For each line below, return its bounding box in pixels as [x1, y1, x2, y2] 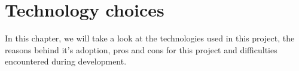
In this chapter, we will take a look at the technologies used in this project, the [5, 32, 295, 44]
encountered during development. [5, 55, 127, 67]
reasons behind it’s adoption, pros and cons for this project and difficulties [5, 43, 277, 56]
